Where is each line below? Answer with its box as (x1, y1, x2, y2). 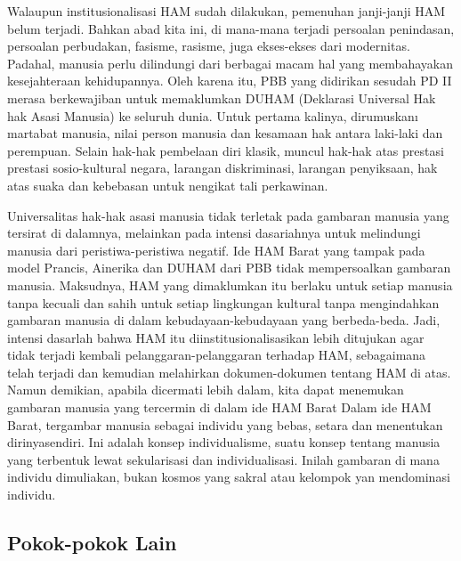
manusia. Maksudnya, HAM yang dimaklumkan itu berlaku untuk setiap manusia (7, 275, 453, 294)
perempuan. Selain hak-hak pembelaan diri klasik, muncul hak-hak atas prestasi (7, 141, 444, 159)
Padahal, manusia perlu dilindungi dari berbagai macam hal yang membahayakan (7, 53, 453, 72)
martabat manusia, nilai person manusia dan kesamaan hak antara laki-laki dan (7, 124, 443, 142)
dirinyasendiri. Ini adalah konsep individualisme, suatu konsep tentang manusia (7, 433, 441, 451)
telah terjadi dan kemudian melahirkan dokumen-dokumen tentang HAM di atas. (7, 362, 451, 381)
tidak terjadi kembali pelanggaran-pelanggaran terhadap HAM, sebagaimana (7, 346, 426, 364)
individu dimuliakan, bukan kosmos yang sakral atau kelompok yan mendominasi (7, 467, 450, 486)
